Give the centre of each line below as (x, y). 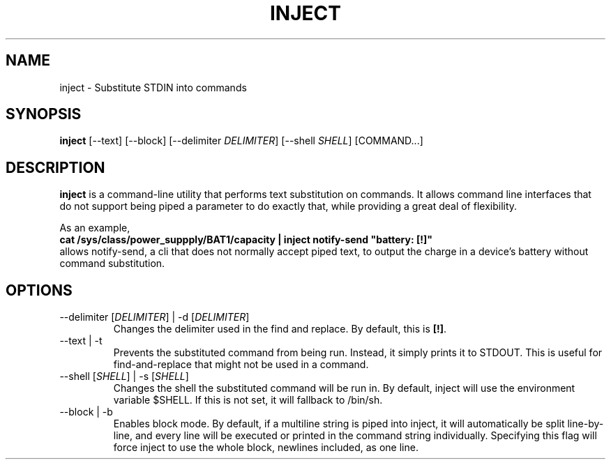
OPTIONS (39, 290)
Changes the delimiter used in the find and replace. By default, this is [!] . (280, 329)
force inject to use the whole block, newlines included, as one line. (266, 448)
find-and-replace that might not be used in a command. (241, 365)
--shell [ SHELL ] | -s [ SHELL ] (124, 376)
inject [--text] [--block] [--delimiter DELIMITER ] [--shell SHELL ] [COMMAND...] (241, 141)
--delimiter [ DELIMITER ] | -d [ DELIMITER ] (154, 317)
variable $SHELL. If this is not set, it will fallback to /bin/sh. (248, 400)
